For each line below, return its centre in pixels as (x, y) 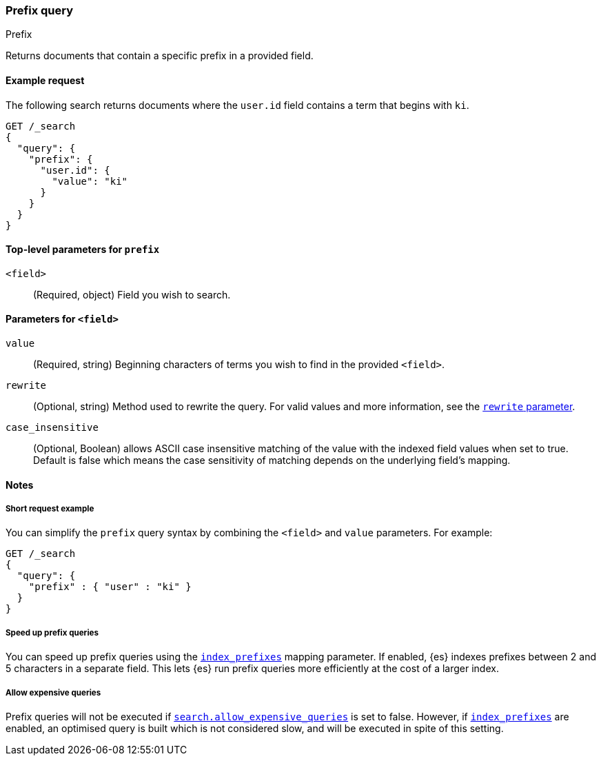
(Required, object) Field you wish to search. (132, 294)
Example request (45, 80)
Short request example (50, 509)
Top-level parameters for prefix (83, 250)
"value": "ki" (90, 181)
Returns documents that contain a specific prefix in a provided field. (160, 56)
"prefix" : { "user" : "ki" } (110, 587)
